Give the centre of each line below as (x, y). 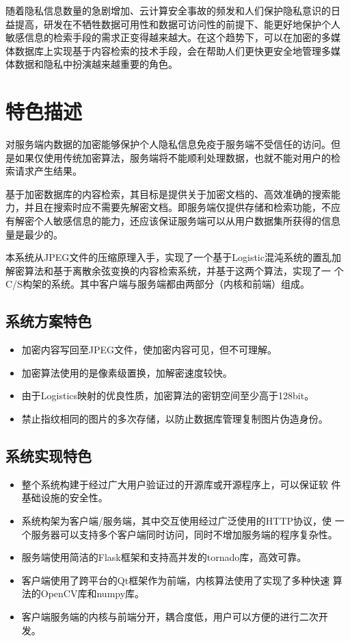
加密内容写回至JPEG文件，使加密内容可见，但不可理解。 (149, 350)
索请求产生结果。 (44, 171)
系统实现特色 (49, 455)
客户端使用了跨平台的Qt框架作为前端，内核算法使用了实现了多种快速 (176, 580)
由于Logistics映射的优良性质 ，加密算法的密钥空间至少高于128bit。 (168, 395)
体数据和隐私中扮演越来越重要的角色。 (92, 64)
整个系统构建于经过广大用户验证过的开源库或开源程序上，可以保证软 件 (181, 484)
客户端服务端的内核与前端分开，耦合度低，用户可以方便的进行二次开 (175, 616)
